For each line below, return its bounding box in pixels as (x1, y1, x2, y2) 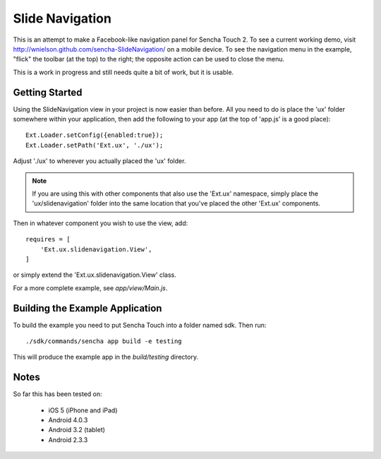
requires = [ (25, 235, 71, 244)
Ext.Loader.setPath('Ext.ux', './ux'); (25, 141, 164, 149)
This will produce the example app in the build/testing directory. (13, 353, 199, 362)
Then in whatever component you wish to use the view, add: (13, 219, 188, 227)
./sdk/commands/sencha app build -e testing (25, 338, 183, 345)
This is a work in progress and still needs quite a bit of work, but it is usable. (13, 68, 234, 76)
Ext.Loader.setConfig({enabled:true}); (25, 131, 164, 139)
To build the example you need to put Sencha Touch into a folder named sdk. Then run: (13, 321, 267, 329)
